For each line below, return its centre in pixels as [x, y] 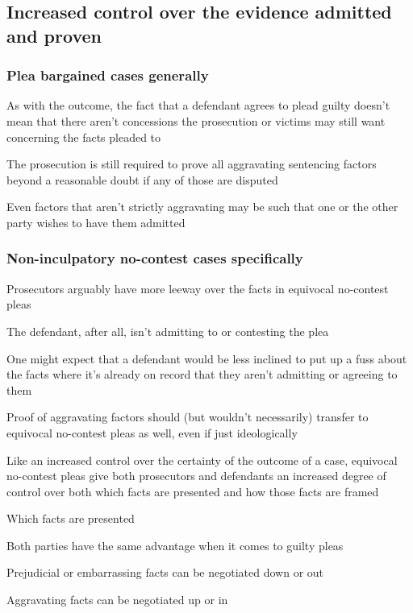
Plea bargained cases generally [108, 75]
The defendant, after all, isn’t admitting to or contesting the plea [168, 331]
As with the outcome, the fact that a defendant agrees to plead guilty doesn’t [198, 105]
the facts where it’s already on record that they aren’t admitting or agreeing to [202, 374]
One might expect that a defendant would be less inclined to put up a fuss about [207, 358]
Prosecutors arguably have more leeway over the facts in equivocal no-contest [198, 288]
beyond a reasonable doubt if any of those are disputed [142, 179]
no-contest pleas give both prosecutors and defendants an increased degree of [196, 476]
